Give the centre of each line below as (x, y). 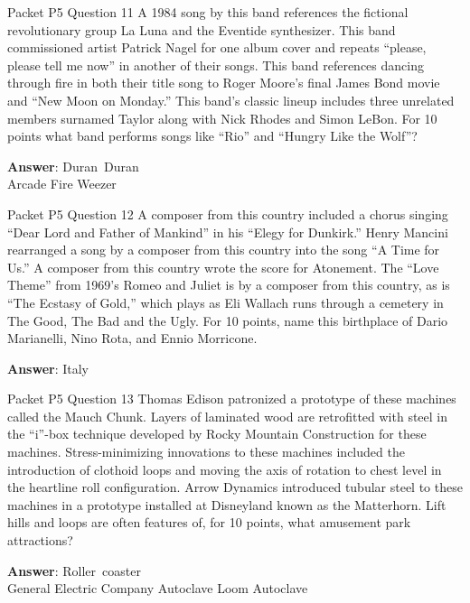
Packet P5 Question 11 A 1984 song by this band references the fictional (208, 12)
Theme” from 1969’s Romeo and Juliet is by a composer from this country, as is (229, 285)
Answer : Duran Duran (73, 166)
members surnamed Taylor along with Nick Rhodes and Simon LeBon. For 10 (222, 118)
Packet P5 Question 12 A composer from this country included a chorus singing (228, 213)
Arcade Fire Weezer (62, 184)
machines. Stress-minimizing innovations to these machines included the (206, 452)
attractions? (40, 540)
